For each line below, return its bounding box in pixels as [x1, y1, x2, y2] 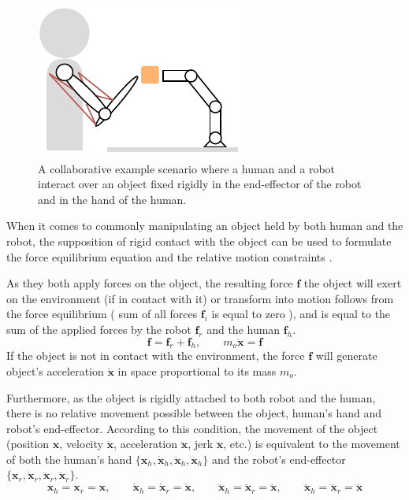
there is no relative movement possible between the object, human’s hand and [6, 405, 381, 421]
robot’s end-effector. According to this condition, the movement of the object [6, 420, 378, 436]
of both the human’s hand [6, 450, 132, 467]
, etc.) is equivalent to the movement [223, 435, 400, 452]
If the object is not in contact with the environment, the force [6, 347, 305, 364]
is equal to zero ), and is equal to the [211, 306, 391, 322]
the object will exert [303, 275, 402, 291]
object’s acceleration [6, 362, 104, 379]
